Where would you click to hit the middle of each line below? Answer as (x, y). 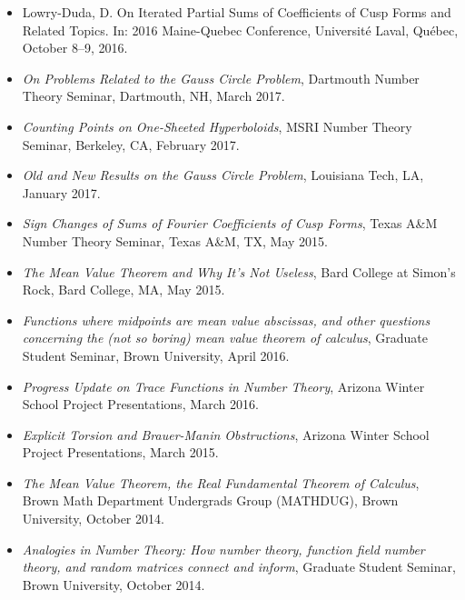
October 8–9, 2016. (75, 48)
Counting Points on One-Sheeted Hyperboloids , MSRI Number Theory (217, 126)
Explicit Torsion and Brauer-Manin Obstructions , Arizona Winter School (226, 434)
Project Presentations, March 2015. (120, 452)
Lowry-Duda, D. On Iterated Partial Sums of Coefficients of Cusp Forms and (237, 12)
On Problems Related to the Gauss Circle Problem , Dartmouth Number (221, 78)
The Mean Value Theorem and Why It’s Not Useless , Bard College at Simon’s (239, 271)
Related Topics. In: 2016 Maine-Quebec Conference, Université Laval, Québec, (240, 30)
